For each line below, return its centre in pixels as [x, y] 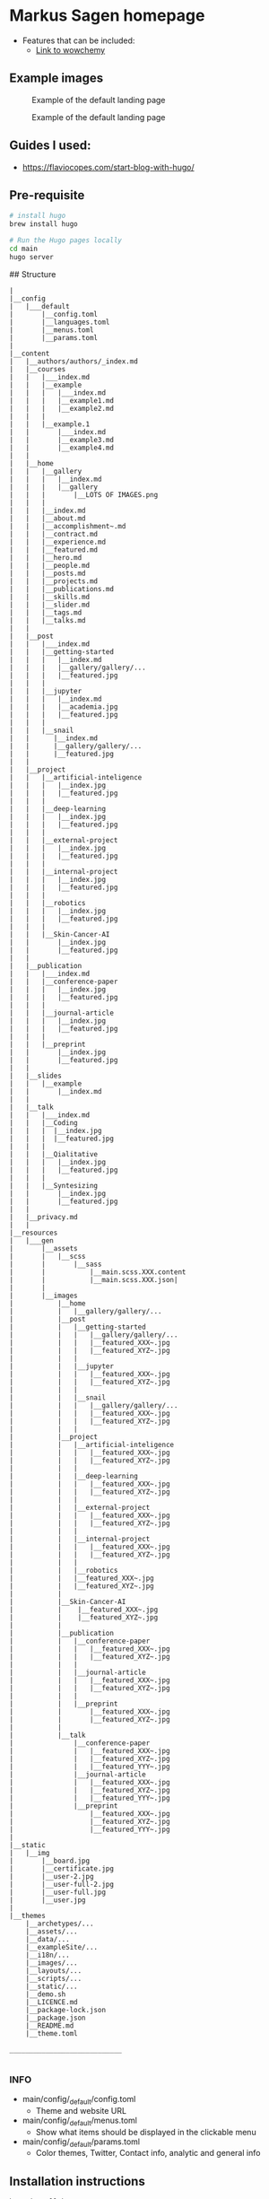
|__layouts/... [54, 1970]
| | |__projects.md [54, 581]
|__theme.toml [52, 2033]
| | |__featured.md [54, 550]
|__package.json [56, 2018]
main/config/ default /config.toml [79, 2100]
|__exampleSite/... [62, 1947]
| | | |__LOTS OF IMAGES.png [84, 494]
